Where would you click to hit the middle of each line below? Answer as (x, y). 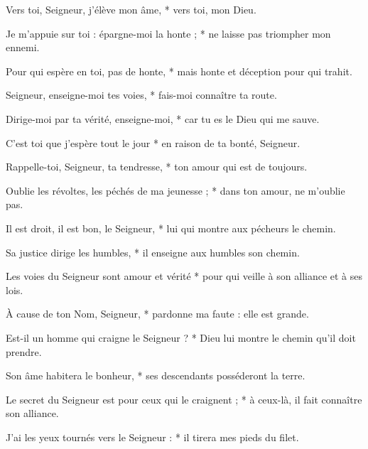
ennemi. (23, 47)
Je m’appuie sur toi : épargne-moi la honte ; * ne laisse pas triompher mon (168, 33)
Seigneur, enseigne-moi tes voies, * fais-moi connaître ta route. (141, 95)
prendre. (24, 351)
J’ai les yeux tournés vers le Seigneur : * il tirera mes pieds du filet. (152, 437)
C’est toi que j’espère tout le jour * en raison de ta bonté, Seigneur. (153, 142)
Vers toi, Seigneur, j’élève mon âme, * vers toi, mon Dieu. (131, 9)
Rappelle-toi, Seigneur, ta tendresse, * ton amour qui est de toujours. (157, 167)
